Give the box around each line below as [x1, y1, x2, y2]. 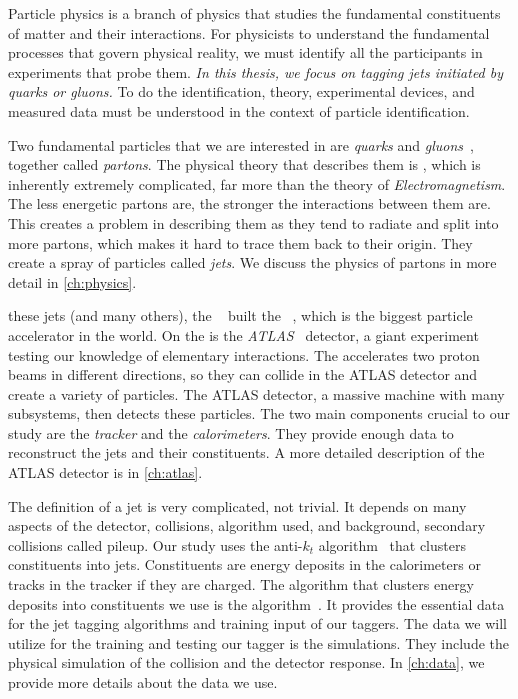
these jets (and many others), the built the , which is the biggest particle [8, 305, 473, 326]
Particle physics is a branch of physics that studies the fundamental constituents [8, 3, 501, 23]
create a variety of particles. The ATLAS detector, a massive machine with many [8, 383, 505, 404]
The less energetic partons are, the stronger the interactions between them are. [8, 193, 491, 214]
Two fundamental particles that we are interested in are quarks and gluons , [8, 134, 474, 155]
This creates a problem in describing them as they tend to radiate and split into [8, 212, 499, 233]
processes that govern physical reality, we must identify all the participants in [8, 42, 483, 63]
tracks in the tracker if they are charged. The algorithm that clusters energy [8, 574, 475, 595]
